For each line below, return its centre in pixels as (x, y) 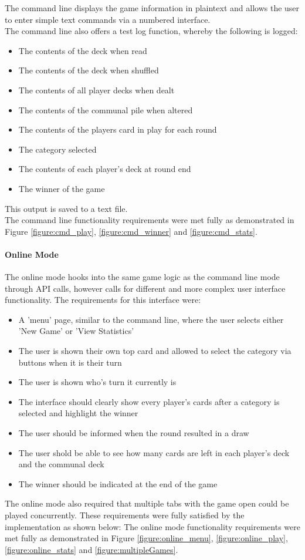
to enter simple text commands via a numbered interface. (108, 19)
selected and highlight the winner (78, 413)
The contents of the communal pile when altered (106, 109)
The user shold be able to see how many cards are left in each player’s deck (154, 452)
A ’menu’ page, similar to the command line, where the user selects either (151, 319)
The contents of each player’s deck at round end (105, 169)
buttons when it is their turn (70, 362)
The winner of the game (62, 188)
